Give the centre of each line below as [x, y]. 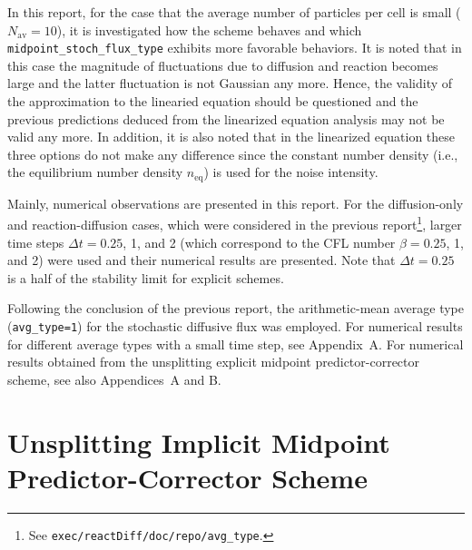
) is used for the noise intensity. [291, 172]
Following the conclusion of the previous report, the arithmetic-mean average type [236, 308]
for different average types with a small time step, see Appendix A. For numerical [236, 344]
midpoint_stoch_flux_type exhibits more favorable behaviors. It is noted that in [235, 48]
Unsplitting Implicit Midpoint [199, 442]
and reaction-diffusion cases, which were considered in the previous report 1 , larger [235, 223]
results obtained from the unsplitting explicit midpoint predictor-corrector [214, 362]
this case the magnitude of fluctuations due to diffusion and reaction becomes [223, 65]
